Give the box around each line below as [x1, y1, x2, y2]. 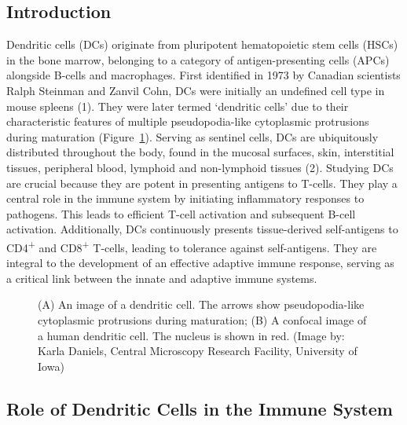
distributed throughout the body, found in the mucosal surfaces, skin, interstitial [6, 144, 394, 160]
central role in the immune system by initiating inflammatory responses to [6, 190, 365, 207]
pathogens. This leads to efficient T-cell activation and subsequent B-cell [6, 205, 356, 222]
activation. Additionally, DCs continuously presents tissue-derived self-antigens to [6, 221, 398, 237]
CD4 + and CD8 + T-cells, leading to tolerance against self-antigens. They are [6, 236, 377, 255]
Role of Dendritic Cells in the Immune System [6, 396, 393, 420]
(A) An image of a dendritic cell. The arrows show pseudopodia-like [38, 296, 365, 313]
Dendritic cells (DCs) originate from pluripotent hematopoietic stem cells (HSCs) [6, 36, 398, 53]
